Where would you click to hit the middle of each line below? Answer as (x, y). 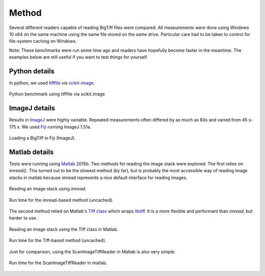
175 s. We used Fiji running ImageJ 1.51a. (50, 127)
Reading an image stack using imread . (48, 189)
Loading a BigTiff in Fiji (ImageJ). (42, 138)
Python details (32, 71)
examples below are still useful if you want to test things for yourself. (79, 57)
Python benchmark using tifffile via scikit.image (57, 94)
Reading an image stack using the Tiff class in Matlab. (64, 229)
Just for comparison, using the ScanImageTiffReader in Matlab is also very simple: (92, 251)
